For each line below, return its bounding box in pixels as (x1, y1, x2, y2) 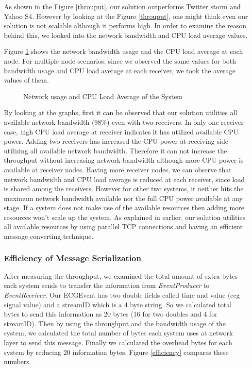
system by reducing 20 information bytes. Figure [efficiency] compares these (4, 347, 229, 357)
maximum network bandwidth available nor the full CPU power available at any (4, 193, 243, 203)
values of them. (4, 75, 49, 85)
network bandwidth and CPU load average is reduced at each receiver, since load (4, 174, 245, 184)
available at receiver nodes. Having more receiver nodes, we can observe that (4, 164, 232, 174)
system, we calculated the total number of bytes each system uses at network (4, 328, 233, 338)
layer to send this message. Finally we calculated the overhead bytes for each (4, 337, 233, 348)
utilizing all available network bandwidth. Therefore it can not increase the (4, 145, 227, 155)
